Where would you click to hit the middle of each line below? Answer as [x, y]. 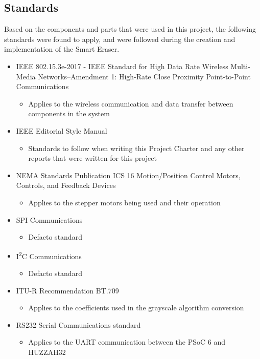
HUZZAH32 [47, 352]
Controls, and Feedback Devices [66, 185]
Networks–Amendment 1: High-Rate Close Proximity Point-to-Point [144, 76]
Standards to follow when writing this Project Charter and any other [136, 148]
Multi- [240, 66]
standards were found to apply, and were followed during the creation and [120, 39]
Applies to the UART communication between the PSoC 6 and [127, 342]
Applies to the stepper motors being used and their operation [124, 202]
